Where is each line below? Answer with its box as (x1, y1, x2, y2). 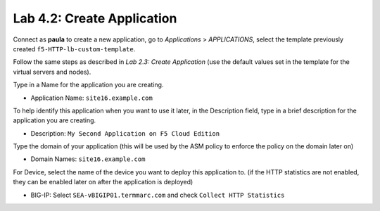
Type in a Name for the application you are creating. (13, 81, 164, 89)
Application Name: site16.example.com (30, 94, 153, 102)
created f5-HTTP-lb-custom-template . (13, 44, 136, 53)
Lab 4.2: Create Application (13, 11, 177, 26)
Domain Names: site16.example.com (30, 155, 146, 163)
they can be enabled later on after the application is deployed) (13, 178, 194, 186)
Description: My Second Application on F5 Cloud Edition (30, 129, 220, 137)
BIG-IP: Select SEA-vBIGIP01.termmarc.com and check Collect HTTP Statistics (30, 191, 285, 199)
